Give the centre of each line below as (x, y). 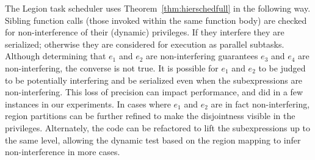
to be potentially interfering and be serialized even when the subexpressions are (154, 80)
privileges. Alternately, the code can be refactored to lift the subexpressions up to (157, 127)
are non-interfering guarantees (202, 56)
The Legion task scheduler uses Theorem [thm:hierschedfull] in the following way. (158, 8)
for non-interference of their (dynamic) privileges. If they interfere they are (145, 32)
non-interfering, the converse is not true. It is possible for (112, 67)
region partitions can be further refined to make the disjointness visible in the (150, 116)
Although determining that (56, 56)
